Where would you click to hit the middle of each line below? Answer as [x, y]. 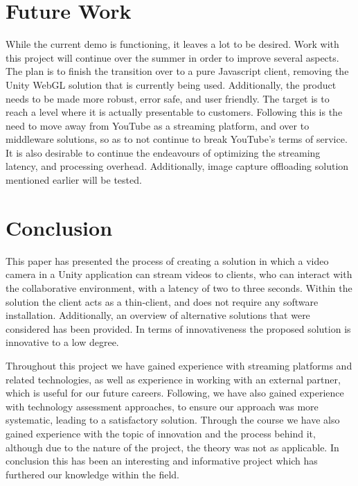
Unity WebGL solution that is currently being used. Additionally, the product [171, 84]
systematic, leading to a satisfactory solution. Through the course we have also [173, 420]
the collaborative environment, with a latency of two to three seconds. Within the [179, 287]
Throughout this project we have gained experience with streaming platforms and [179, 365]
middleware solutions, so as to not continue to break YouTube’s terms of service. [177, 139]
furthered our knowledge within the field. [92, 474]
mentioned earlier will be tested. [74, 180]
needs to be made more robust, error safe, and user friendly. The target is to [168, 98]
